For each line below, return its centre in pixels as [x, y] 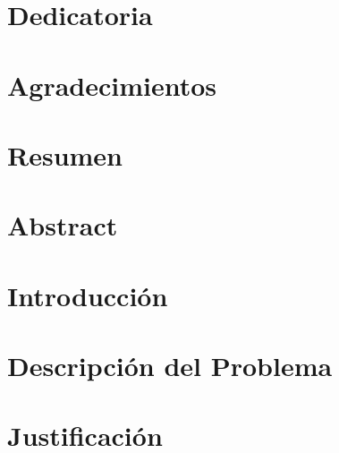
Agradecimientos [112, 85]
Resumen [65, 154]
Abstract [63, 225]
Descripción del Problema [170, 366]
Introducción [88, 295]
